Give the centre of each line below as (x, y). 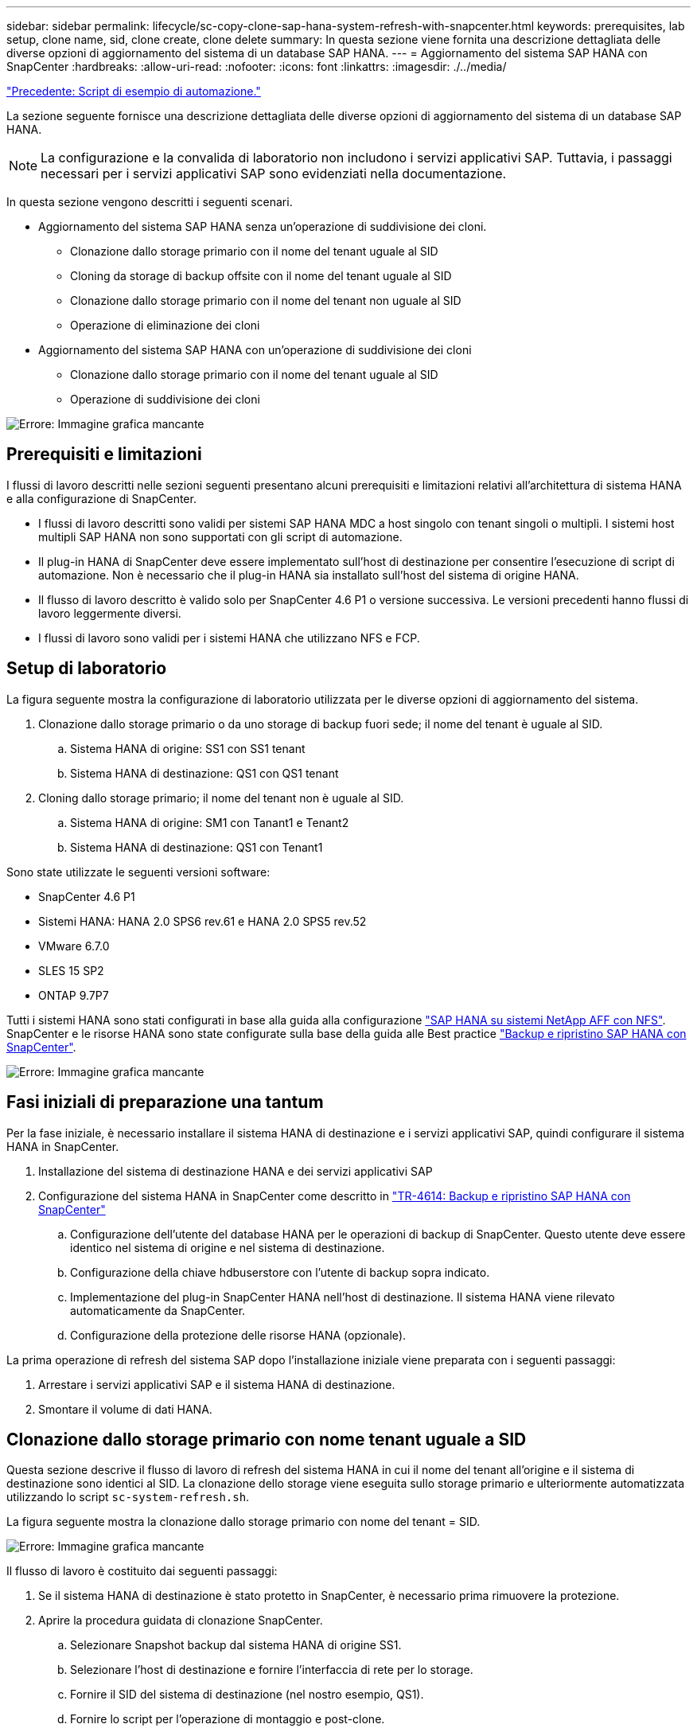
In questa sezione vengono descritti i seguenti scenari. (150, 202)
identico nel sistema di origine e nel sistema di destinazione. (228, 1247)
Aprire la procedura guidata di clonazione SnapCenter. (181, 1621)
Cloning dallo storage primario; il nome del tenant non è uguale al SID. (221, 798)
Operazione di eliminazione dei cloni (165, 325)
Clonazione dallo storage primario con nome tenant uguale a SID (267, 1439)
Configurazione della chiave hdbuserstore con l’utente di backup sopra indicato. (280, 1272)
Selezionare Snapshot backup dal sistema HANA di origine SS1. (236, 1645)
